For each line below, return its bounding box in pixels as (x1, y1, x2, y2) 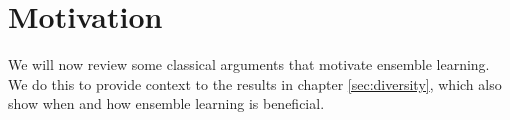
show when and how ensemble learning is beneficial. (8, 93, 325, 114)
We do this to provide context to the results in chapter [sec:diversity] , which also (8, 73, 502, 94)
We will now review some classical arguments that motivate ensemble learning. (8, 54, 490, 75)
